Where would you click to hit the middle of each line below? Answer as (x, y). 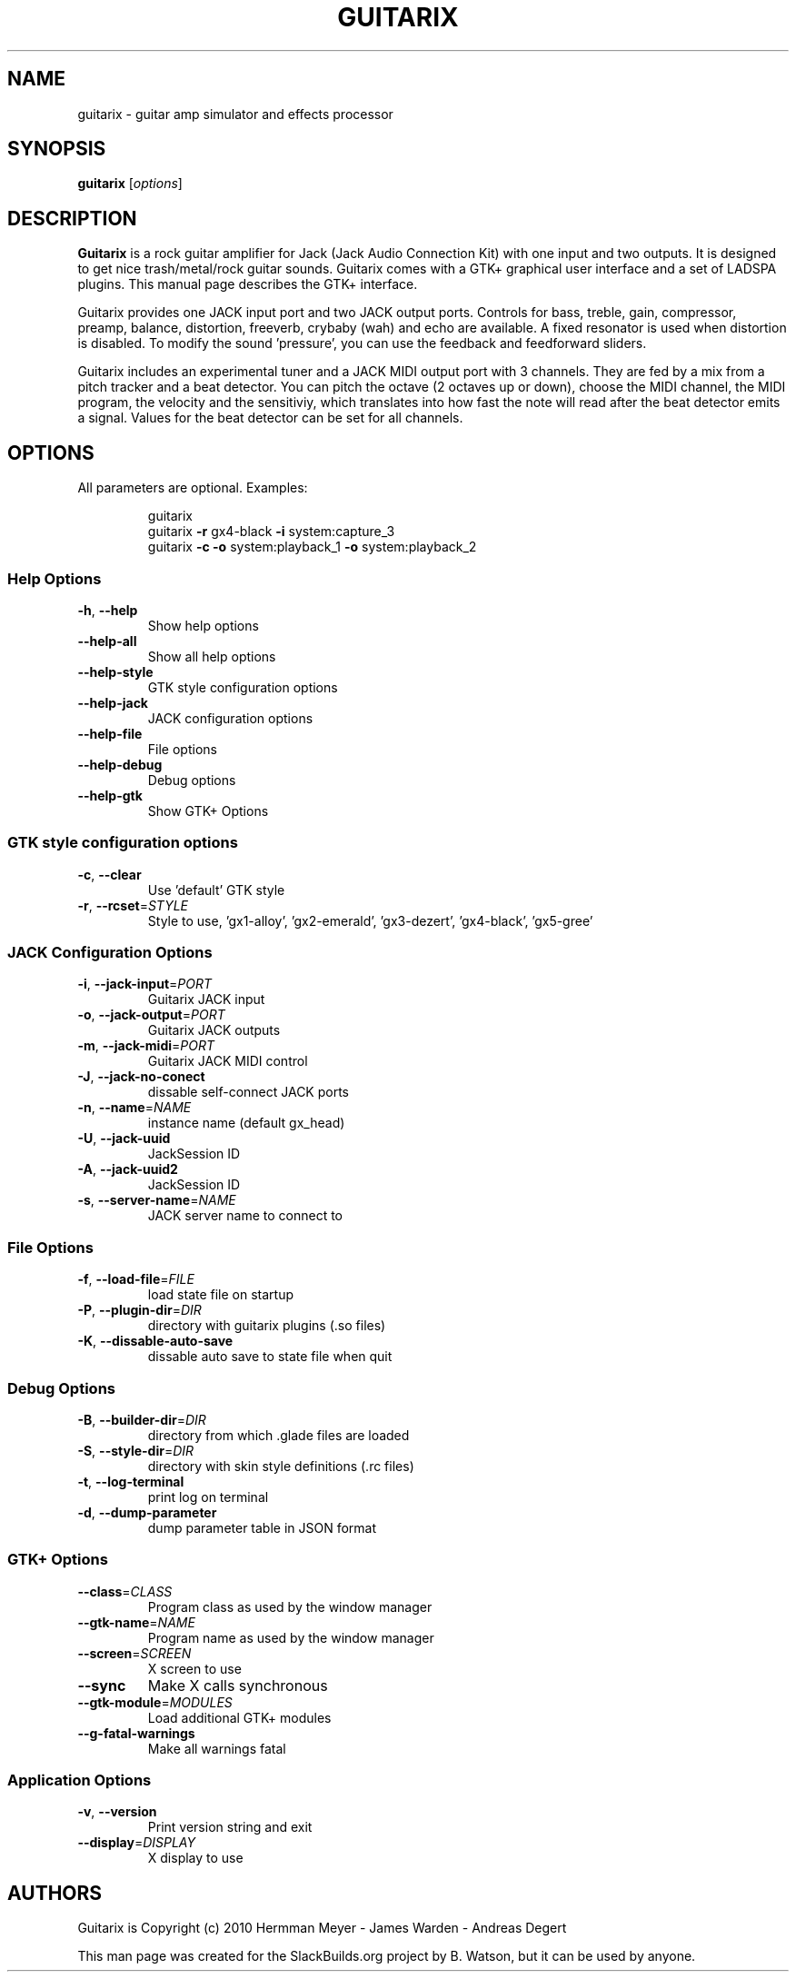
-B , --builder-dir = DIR (142, 1419)
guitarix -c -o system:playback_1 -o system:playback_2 (312, 547)
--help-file (110, 733)
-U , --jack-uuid (124, 1139)
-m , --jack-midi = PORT (146, 1046)
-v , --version (117, 1812)
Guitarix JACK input (206, 999)
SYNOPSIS (57, 149)
